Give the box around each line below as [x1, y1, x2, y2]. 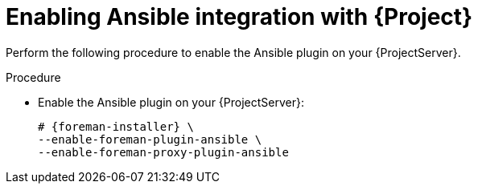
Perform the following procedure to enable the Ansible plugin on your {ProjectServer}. [6, 45, 461, 59]
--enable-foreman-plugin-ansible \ [38, 132, 262, 146]
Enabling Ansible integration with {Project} [6, 3, 473, 30]
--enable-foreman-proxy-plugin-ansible [38, 145, 289, 159]
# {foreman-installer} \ [38, 119, 194, 133]
